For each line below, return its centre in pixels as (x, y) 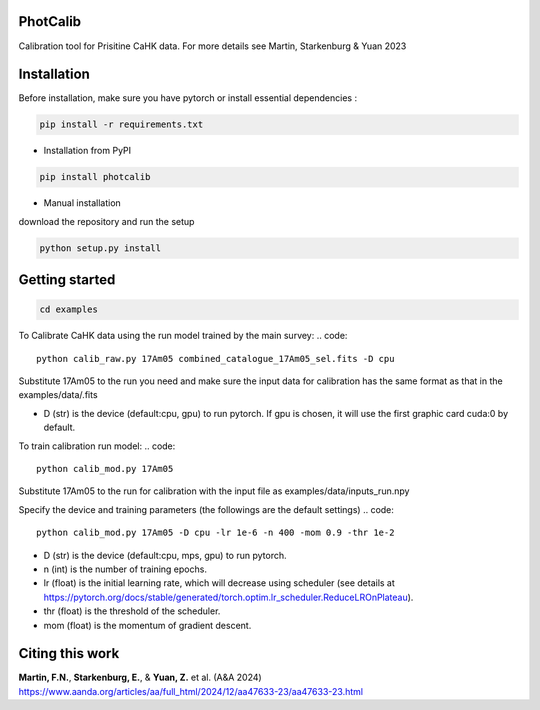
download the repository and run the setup (106, 221)
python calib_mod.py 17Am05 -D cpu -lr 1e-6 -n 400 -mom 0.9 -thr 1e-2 (215, 533)
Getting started (67, 280)
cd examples (69, 309)
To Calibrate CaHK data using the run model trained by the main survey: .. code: (183, 336)
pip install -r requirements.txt (121, 124)
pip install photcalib (95, 177)
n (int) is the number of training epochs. (125, 569)
